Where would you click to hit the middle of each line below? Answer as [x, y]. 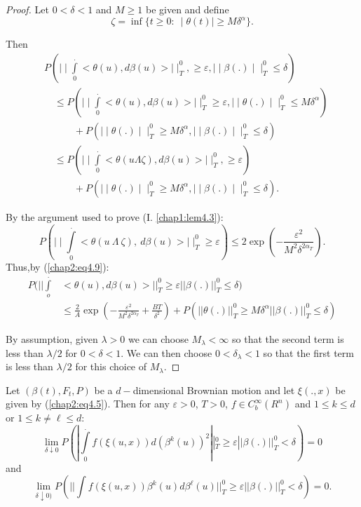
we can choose [158, 339]
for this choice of [111, 366]
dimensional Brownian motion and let [214, 390]
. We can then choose [166, 352]
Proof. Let [27, 9]
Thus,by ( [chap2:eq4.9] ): [57, 267]
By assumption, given [52, 339]
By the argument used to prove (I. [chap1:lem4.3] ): [115, 216]
